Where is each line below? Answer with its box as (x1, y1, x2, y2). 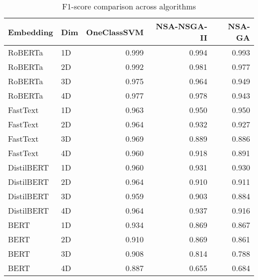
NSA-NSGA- (156, 20, 207, 32)
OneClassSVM (86, 26, 144, 38)
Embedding (8, 26, 54, 38)
